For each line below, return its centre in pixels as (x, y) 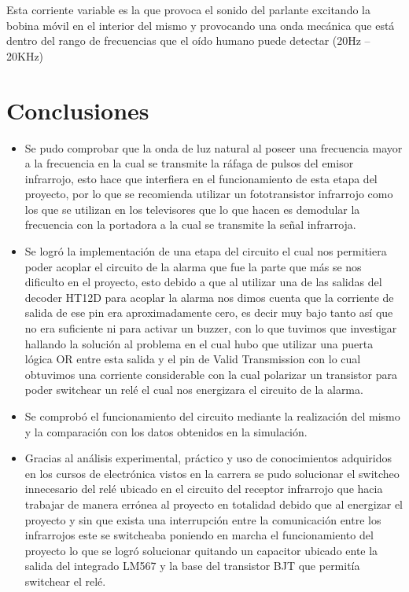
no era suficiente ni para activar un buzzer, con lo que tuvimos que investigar (211, 328)
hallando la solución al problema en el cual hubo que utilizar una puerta (199, 343)
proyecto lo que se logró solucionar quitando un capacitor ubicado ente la (201, 550)
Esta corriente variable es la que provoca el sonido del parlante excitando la (188, 9)
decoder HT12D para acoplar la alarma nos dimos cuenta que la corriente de (209, 297)
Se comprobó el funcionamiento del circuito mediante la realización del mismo (212, 416)
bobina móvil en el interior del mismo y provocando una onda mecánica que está (201, 25)
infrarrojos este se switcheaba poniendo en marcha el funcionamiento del (199, 535)
